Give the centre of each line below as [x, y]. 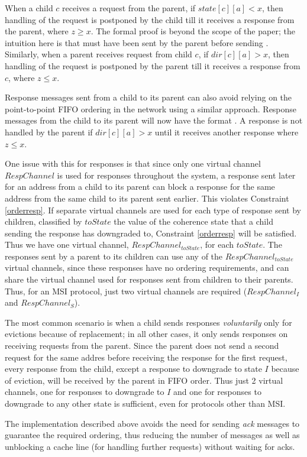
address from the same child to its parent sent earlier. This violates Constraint [147, 198]
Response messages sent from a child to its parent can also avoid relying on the [148, 97]
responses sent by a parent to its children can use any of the [114, 256]
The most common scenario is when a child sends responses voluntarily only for [148, 322]
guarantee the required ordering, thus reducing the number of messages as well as [152, 435]
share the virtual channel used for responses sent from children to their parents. [149, 279]
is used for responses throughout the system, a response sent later [176, 175]
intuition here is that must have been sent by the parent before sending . [137, 42]
